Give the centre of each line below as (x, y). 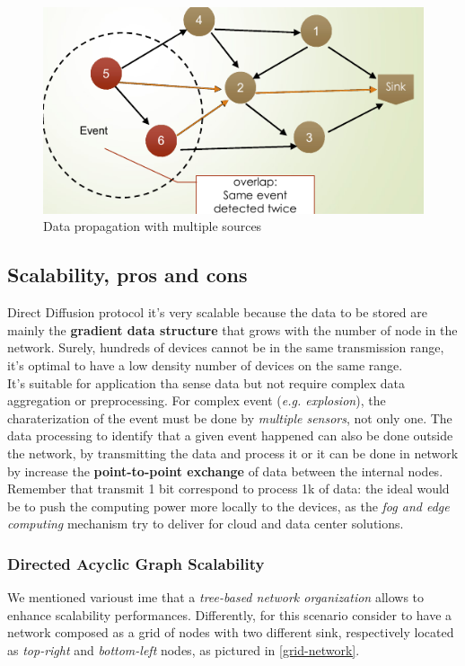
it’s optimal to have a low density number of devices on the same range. (205, 364)
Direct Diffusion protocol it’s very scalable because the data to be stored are (217, 312)
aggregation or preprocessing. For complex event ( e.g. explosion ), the (197, 400)
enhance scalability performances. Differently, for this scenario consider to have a (230, 614)
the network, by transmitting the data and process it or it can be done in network (233, 453)
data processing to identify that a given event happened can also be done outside (230, 435)
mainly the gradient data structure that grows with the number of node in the (232, 329)
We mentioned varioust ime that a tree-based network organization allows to (216, 597)
